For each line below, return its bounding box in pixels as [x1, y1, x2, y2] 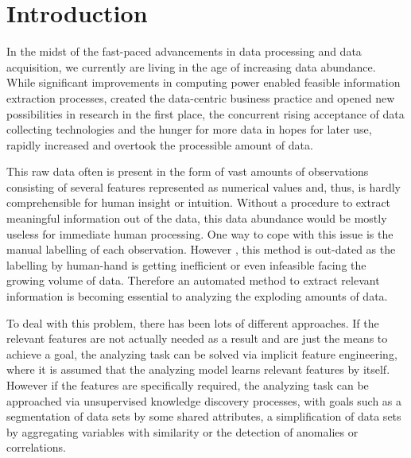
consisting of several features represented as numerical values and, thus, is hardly [6, 178, 401, 195]
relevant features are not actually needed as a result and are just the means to [6, 330, 388, 347]
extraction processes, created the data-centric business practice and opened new [6, 89, 395, 106]
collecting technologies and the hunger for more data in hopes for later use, [6, 121, 372, 138]
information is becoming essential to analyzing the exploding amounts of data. [6, 288, 388, 305]
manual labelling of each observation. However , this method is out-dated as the [6, 241, 396, 258]
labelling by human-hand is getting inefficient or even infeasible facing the [6, 256, 366, 273]
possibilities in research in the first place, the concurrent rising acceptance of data [6, 105, 405, 122]
